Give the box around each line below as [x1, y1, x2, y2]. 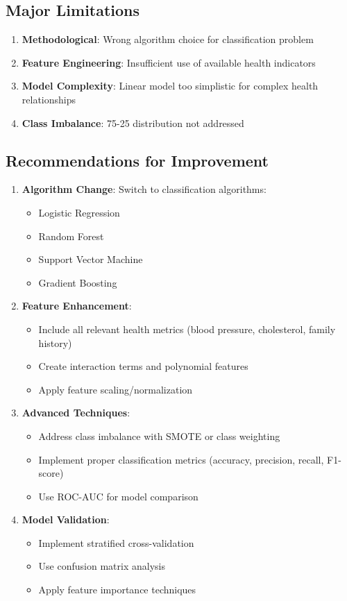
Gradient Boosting [38, 275, 117, 289]
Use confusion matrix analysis [38, 559, 165, 573]
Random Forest [38, 228, 104, 243]
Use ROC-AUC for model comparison [38, 489, 198, 503]
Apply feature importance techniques [38, 582, 196, 597]
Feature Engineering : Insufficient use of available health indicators [22, 55, 316, 69]
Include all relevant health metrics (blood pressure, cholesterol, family [38, 321, 336, 336]
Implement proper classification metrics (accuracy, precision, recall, [38, 452, 324, 466]
